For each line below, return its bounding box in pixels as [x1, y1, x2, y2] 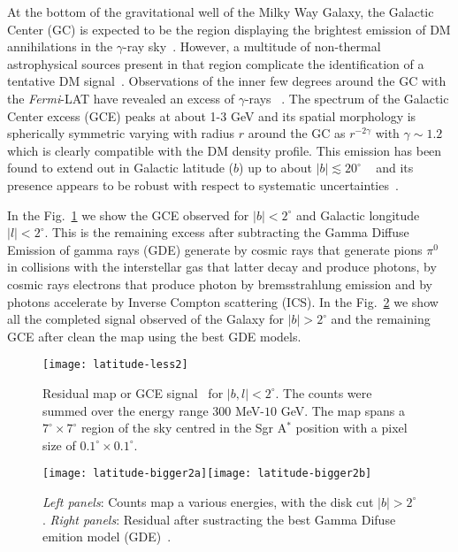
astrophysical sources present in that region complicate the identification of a [7, 54, 424, 73]
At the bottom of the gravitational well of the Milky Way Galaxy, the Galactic [7, 3, 434, 20]
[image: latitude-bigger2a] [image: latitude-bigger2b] [42, 467, 372, 480]
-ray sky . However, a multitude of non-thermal [123, 37, 381, 56]
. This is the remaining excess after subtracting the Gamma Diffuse [44, 223, 409, 241]
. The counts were [275, 383, 372, 402]
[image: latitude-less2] [42, 358, 188, 372]
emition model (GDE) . [42, 527, 172, 546]
